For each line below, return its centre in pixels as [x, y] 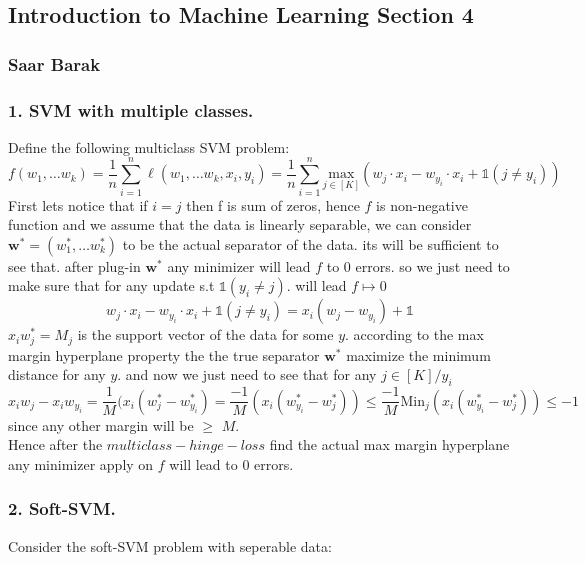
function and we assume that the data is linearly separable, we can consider [240, 224]
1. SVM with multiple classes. [131, 109]
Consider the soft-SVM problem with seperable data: [170, 545]
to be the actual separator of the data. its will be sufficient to [310, 243]
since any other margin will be [101, 424]
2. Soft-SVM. [62, 508]
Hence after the [55, 444]
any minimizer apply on [81, 463]
